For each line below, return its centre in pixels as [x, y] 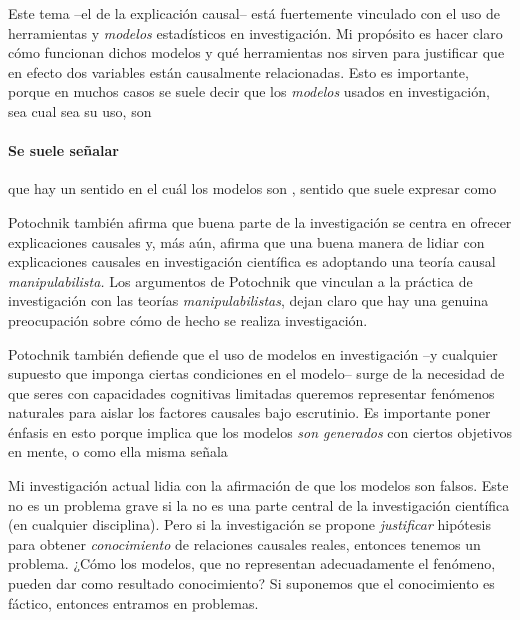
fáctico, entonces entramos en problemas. [133, 602]
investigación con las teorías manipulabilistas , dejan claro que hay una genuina [248, 300]
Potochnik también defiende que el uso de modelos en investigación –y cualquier [253, 353]
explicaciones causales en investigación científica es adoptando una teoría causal [252, 261]
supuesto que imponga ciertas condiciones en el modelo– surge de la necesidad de [256, 373]
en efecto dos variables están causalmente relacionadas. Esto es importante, [238, 71]
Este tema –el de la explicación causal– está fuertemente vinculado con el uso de [254, 13]
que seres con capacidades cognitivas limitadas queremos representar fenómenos [251, 392]
